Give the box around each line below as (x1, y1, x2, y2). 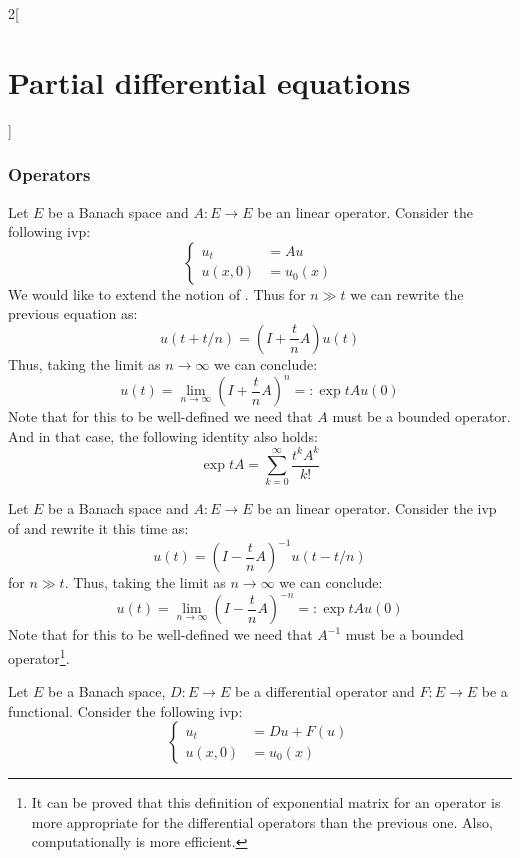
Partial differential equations (8, 61, 411, 102)
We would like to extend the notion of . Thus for (8, 283, 306, 304)
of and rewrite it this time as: (8, 518, 189, 539)
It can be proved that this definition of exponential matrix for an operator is (31, 792, 501, 813)
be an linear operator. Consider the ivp (257, 498, 497, 519)
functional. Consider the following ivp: (8, 700, 243, 721)
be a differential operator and (234, 681, 415, 702)
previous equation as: (8, 303, 138, 324)
